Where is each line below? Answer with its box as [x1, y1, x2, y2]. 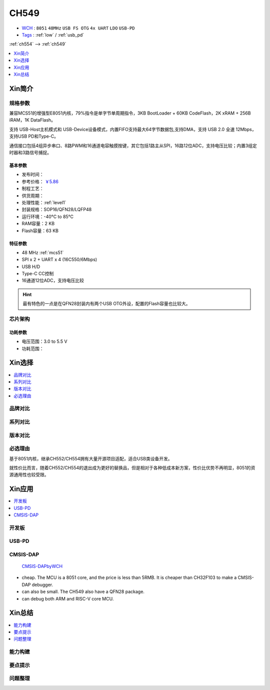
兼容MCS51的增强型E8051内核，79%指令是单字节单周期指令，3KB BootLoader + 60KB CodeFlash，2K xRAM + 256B [9, 110, 251, 116]
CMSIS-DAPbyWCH [21, 563, 62, 569]
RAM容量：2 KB [21, 221, 55, 227]
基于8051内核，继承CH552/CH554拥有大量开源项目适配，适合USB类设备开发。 [9, 455, 172, 461]
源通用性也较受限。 [9, 472, 49, 478]
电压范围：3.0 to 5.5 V [21, 338, 67, 345]
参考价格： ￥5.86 [21, 178, 58, 185]
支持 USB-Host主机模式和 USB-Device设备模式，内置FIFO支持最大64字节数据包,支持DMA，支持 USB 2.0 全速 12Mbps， [9, 126, 256, 132]
